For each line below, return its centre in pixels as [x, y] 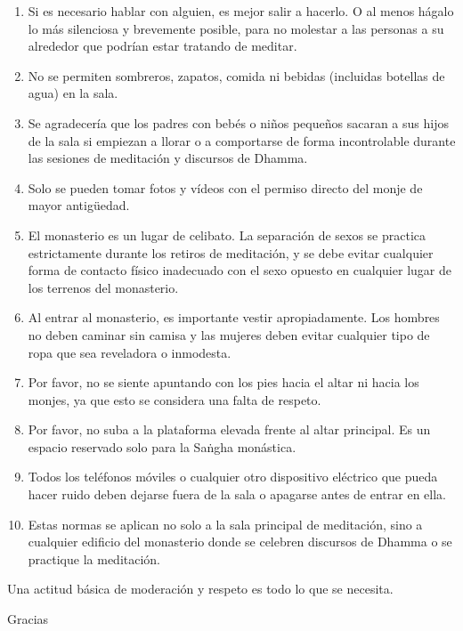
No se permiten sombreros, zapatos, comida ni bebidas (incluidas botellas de [236, 75]
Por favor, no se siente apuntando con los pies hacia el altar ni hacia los [223, 382]
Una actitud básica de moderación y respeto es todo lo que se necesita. [200, 589]
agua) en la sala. [73, 93]
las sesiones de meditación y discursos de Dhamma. [168, 158]
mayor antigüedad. [79, 205]
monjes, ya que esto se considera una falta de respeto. [175, 399]
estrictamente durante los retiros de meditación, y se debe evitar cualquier [231, 252]
